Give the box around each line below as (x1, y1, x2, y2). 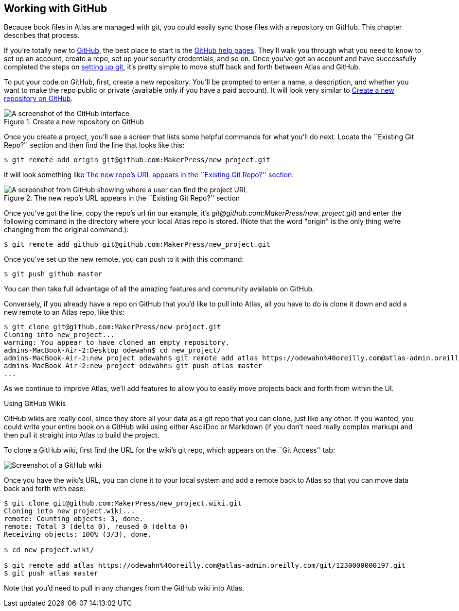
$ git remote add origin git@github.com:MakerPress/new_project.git (4, 156, 270, 164)
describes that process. (4, 31, 80, 40)
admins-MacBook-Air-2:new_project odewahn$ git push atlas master (4, 362, 263, 370)
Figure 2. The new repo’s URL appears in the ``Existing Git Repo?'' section (4, 194, 240, 203)
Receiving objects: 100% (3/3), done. (4, 530, 152, 539)
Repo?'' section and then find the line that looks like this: (4, 141, 185, 150)
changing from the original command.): (4, 225, 129, 234)
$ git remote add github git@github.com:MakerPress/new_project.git (4, 240, 270, 249)
